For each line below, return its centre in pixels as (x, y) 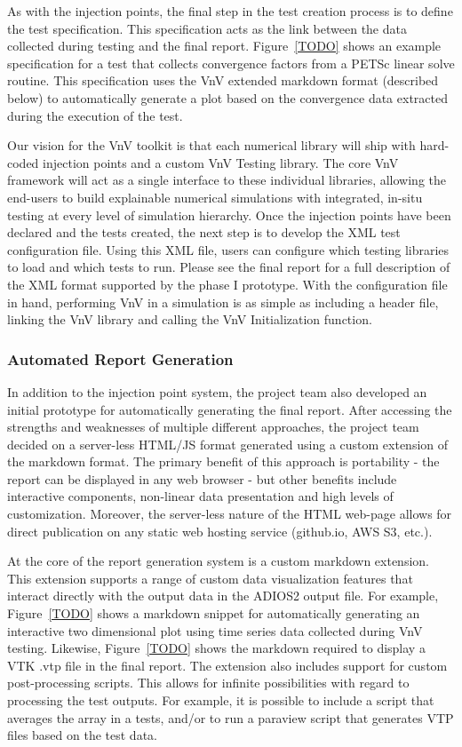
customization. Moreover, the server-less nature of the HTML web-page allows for (230, 514)
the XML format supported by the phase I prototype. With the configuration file (227, 284)
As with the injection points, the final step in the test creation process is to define (230, 11)
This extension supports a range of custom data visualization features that (210, 578)
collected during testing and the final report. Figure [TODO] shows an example (224, 46)
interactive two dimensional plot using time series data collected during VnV (215, 630)
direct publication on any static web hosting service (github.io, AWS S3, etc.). (220, 531)
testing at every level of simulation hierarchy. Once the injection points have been (229, 215)
